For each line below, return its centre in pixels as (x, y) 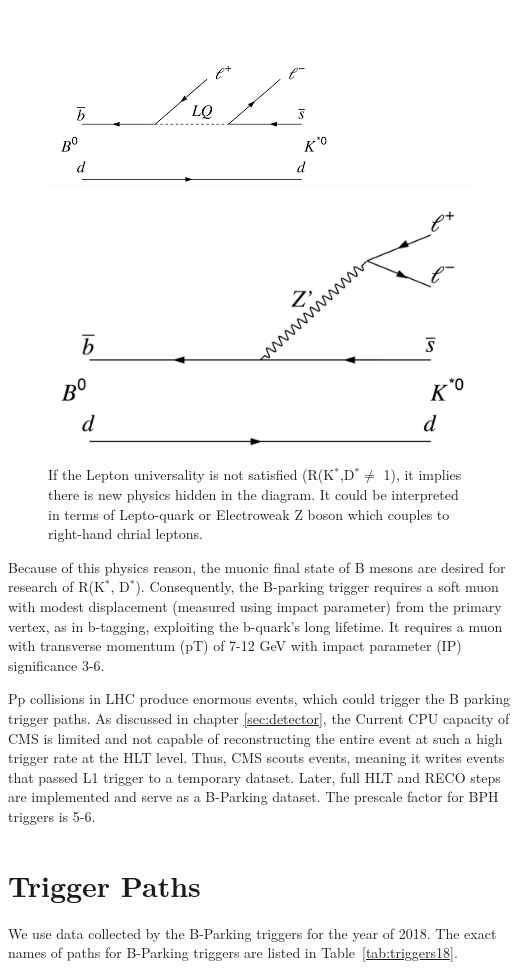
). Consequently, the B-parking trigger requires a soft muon (317, 586)
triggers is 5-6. (52, 815)
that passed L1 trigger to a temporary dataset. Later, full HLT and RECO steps (254, 776)
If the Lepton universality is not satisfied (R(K (191, 474)
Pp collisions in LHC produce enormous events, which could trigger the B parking (259, 698)
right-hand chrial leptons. (125, 533)
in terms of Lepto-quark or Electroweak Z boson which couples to (249, 513)
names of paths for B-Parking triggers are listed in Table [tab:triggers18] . (233, 952)
